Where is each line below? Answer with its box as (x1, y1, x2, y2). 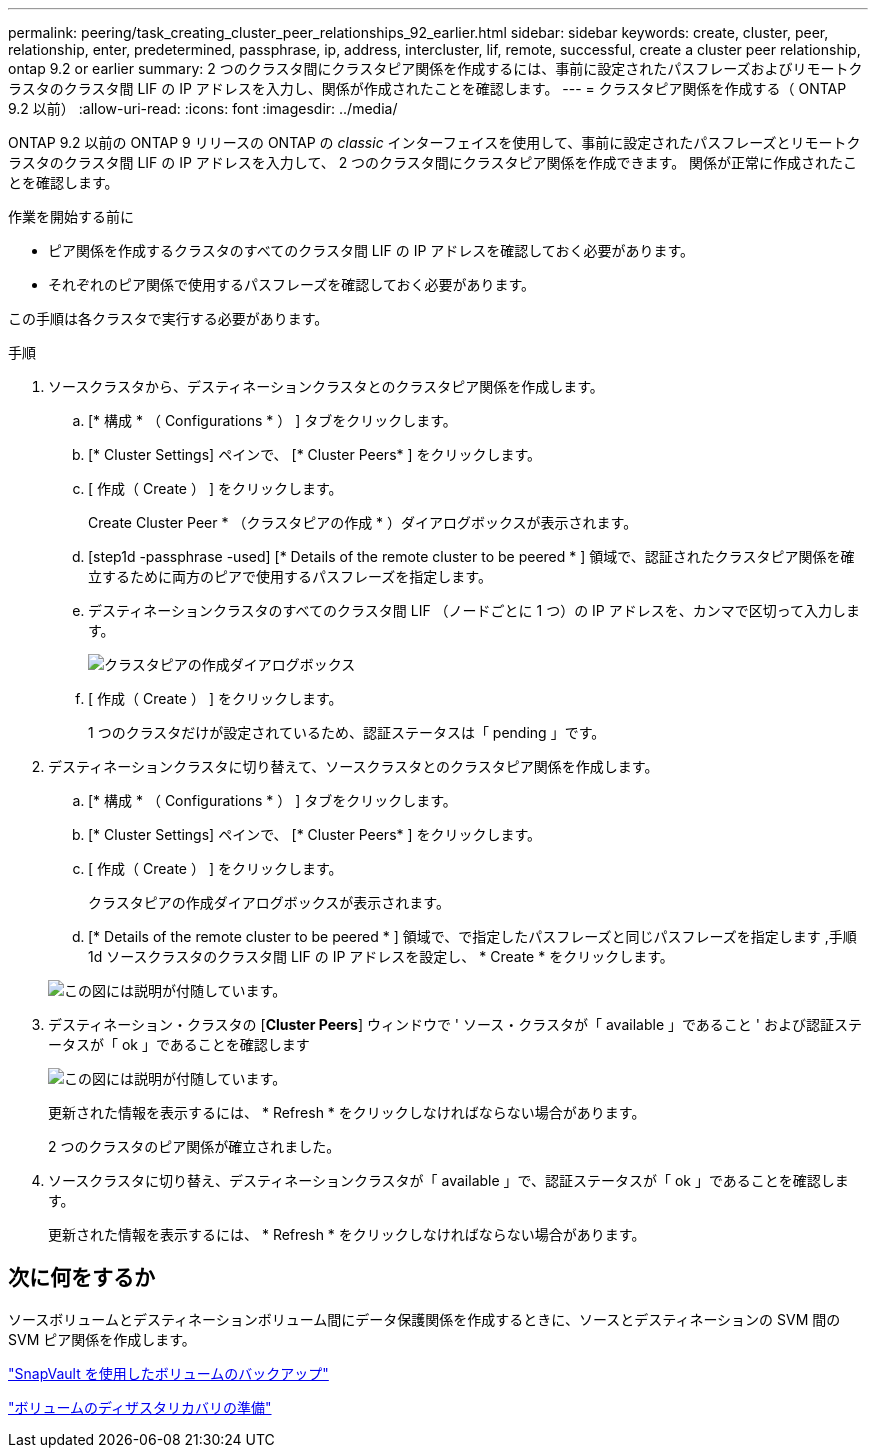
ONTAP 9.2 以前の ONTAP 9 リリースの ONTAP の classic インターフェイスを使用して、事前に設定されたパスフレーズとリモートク (8, 134, 861, 151)
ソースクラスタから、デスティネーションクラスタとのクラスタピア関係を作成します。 (48, 378, 604, 395)
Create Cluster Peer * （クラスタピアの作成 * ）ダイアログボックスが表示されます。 (88, 514, 638, 531)
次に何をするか (8, 1265, 155, 1291)
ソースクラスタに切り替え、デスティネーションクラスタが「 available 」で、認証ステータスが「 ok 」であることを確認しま (48, 1172, 849, 1189)
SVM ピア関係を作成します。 (8, 1330, 196, 1348)
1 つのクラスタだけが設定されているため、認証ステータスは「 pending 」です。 (88, 724, 606, 741)
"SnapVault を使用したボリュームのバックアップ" (8, 1364, 329, 1382)
